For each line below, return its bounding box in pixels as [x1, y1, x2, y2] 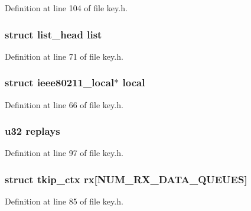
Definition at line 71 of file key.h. [5, 50, 123, 62]
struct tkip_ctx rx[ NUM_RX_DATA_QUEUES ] [5, 171, 247, 186]
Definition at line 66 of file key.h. [5, 98, 123, 111]
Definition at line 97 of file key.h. [5, 147, 123, 159]
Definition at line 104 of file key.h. [5, 2, 128, 14]
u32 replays [5, 124, 60, 138]
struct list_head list [5, 27, 102, 41]
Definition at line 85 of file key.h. [5, 195, 123, 207]
